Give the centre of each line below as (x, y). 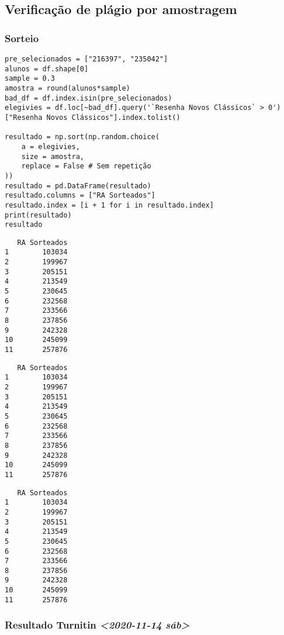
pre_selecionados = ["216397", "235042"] (86, 59)
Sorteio (22, 38)
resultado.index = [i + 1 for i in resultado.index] (109, 205)
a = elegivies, (51, 146)
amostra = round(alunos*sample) (67, 88)
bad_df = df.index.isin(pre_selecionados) (89, 98)
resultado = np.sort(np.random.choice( (82, 137)
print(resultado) (38, 215)
